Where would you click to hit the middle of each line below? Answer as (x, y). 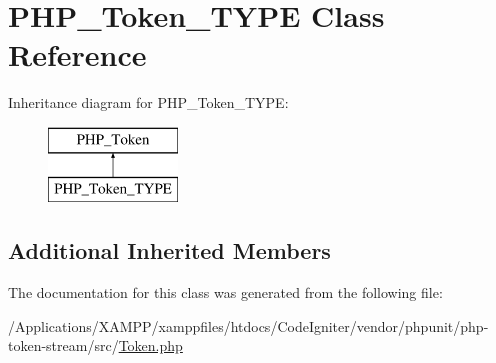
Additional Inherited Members (169, 250)
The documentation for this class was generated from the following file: (225, 292)
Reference (77, 54)
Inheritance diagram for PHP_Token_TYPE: (148, 102)
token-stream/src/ (63, 345)
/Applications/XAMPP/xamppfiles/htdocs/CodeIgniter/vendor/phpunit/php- (248, 325)
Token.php (150, 345)
